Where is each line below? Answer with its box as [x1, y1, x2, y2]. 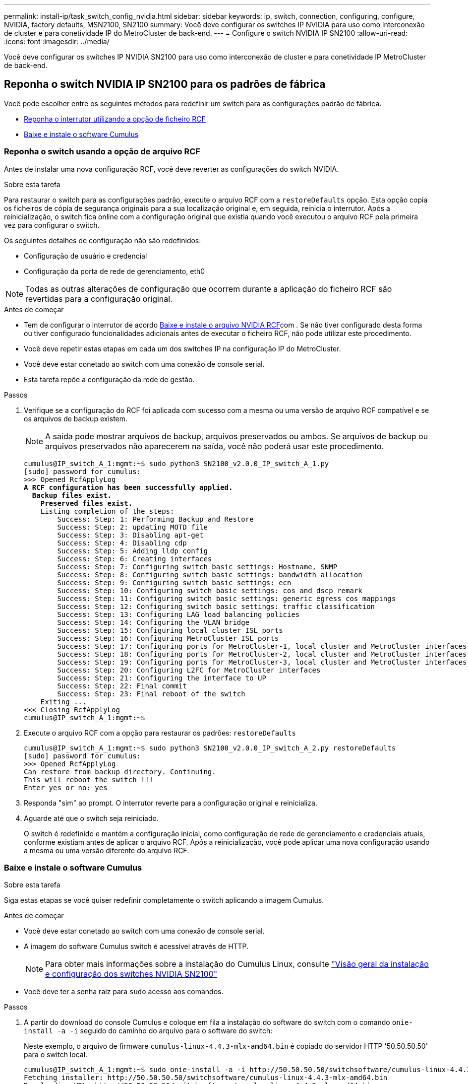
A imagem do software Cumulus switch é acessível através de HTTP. [24, 942, 249, 951]
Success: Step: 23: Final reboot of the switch [57, 689, 245, 698]
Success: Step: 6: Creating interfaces [57, 554, 212, 563]
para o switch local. [24, 1050, 88, 1059]
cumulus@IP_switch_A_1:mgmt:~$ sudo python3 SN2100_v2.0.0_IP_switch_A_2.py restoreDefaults [24, 744, 396, 752]
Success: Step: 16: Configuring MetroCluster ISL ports [57, 634, 279, 642]
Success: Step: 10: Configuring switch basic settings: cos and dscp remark [57, 586, 362, 595]
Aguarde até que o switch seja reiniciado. [24, 813, 159, 822]
